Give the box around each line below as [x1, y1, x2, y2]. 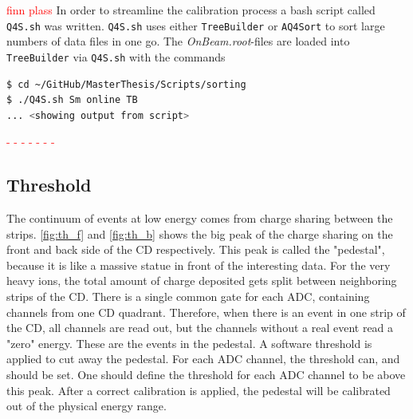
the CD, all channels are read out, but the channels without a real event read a [6, 319, 394, 336]
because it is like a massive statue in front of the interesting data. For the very [6, 256, 391, 273]
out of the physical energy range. [6, 397, 167, 414]
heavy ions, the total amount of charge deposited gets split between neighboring [6, 272, 397, 289]
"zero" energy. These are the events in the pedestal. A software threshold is [6, 334, 372, 351]
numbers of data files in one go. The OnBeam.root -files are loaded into [6, 33, 350, 49]
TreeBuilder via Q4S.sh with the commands [6, 48, 226, 65]
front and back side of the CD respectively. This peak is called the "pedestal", [6, 241, 385, 258]
